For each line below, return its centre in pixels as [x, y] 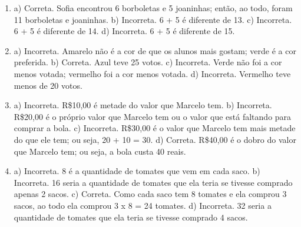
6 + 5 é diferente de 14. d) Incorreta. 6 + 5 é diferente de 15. [124, 31]
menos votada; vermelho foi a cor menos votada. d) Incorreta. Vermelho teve [152, 73]
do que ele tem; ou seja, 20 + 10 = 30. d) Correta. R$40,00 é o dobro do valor [155, 139]
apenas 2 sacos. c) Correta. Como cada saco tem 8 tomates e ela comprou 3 [150, 194]
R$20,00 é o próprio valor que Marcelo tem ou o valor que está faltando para [153, 116]
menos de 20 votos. [48, 85]
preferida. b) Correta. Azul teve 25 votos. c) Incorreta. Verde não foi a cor [148, 62]
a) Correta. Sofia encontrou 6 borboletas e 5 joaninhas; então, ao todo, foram [153, 8]
